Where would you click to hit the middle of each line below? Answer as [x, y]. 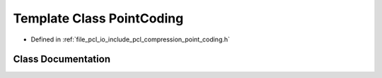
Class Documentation [62, 59]
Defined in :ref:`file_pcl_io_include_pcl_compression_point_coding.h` [130, 39]
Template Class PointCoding [98, 18]
